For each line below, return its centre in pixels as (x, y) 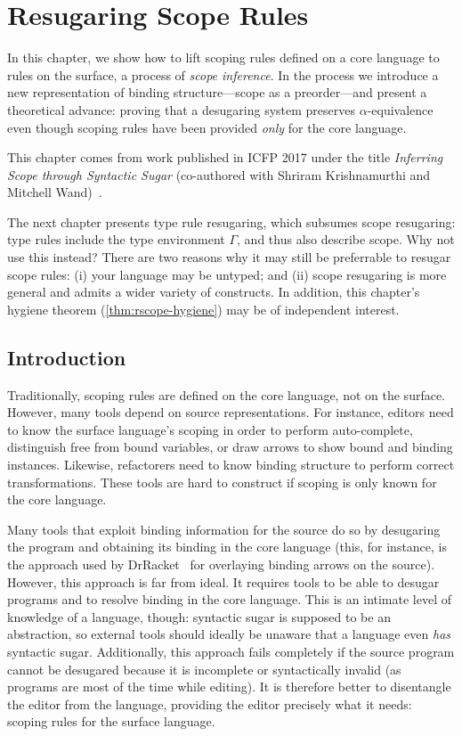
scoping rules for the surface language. (111, 721)
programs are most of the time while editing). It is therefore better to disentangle (229, 687)
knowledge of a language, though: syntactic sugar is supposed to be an (199, 616)
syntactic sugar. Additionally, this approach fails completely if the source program (231, 651)
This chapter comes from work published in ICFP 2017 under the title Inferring (225, 157)
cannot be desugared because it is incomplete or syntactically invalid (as (204, 669)
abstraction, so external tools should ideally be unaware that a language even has (229, 634)
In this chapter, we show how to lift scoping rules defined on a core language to (223, 57)
